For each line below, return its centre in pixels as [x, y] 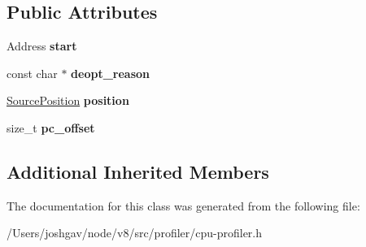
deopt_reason [110, 73]
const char [32, 73]
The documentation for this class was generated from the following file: [183, 205]
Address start [42, 46]
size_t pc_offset [51, 127]
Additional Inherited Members [138, 171]
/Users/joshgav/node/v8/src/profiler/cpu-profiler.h [135, 233]
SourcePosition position [68, 100]
